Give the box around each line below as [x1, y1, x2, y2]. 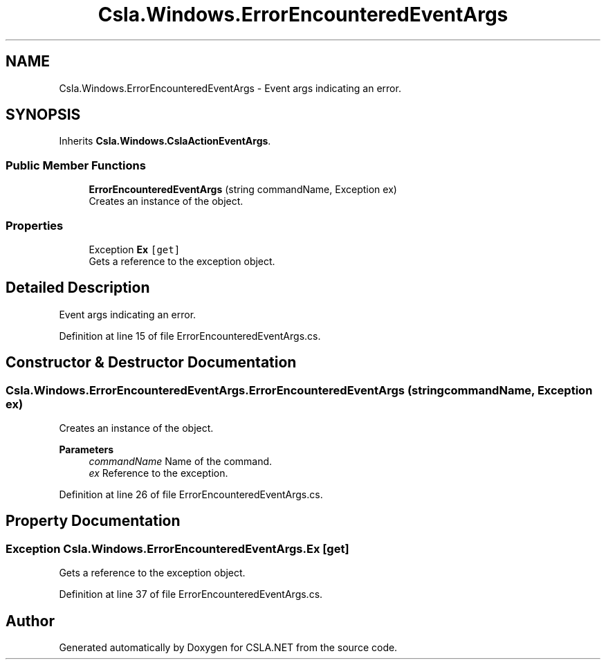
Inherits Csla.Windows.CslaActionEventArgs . [59, 135, 271, 147]
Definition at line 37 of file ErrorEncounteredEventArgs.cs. [59, 588, 323, 601]
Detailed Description [6, 279, 150, 297]
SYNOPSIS [6, 106, 81, 124]
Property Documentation [6, 512, 181, 530]
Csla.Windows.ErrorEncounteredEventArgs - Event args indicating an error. [59, 82, 401, 94]
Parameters [59, 444, 114, 455]
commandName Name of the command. [89, 455, 273, 467]
